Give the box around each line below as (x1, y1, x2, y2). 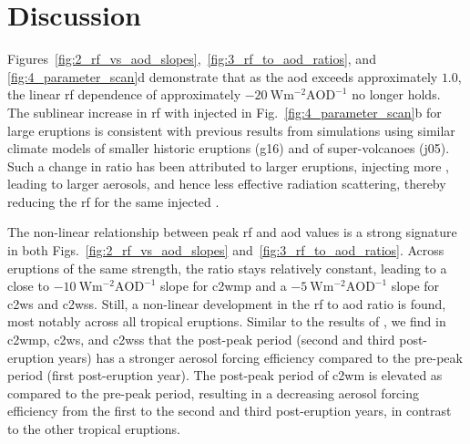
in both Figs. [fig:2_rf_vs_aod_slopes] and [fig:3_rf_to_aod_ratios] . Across (7, 241, 444, 260)
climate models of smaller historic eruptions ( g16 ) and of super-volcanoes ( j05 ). (7, 139, 450, 158)
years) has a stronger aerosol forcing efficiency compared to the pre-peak (58, 347, 463, 367)
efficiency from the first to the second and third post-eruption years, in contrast (7, 401, 452, 420)
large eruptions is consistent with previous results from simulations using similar (7, 120, 455, 139)
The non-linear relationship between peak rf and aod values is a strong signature (7, 222, 457, 242)
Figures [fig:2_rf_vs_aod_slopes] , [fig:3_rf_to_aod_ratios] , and (7, 49, 376, 68)
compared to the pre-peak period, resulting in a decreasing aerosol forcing (7, 383, 420, 402)
